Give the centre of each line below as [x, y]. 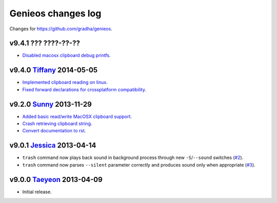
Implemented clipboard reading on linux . [65, 83]
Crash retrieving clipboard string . [57, 124]
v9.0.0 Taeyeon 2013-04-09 [56, 179]
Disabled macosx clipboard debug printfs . [67, 55]
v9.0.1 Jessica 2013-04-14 [53, 145]
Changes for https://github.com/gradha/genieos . [61, 29]
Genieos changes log [55, 13]
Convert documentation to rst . [54, 131]
